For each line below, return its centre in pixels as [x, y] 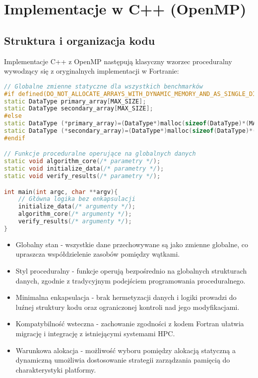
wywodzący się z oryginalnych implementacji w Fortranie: [92, 71]
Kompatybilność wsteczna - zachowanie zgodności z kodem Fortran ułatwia [130, 324]
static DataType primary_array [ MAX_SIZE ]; [75, 101]
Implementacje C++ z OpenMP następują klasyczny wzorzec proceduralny [118, 61]
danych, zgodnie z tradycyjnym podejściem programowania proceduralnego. [130, 280]
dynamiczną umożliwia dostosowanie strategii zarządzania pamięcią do [123, 360]
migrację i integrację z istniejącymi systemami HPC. [95, 333]
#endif [15, 138]
